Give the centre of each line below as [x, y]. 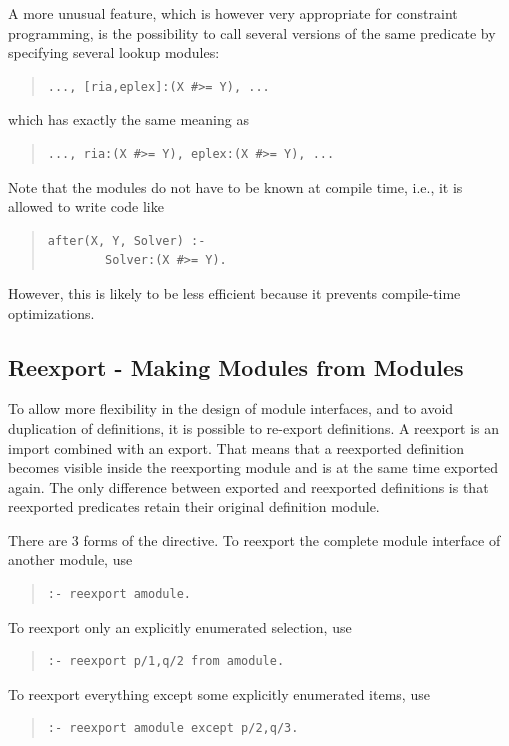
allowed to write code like [86, 206]
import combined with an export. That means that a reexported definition [236, 447]
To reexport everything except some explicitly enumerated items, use [219, 693]
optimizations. [51, 312]
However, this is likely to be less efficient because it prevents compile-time [234, 292]
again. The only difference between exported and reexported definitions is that [248, 486]
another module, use [70, 559]
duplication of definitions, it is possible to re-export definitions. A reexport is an [254, 427]
